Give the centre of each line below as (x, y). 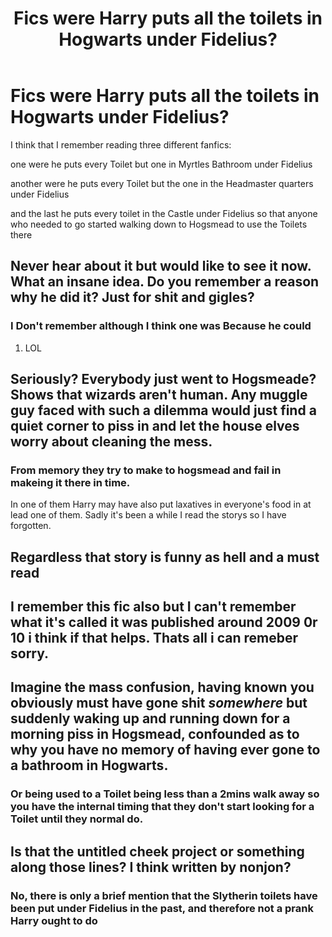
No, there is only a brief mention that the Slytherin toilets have (164, 895)
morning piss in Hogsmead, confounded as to (155, 734)
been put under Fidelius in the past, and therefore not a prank (162, 908)
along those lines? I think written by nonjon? (151, 867)
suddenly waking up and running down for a (150, 718)
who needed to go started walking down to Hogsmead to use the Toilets (159, 224)
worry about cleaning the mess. (111, 442)
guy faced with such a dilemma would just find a (163, 410)
